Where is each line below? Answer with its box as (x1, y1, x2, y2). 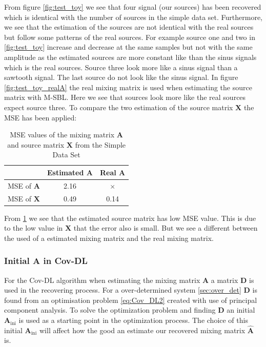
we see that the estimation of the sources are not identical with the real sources (4, 22, 254, 32)
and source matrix (7, 139, 65, 150)
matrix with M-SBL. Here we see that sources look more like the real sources (4, 92, 246, 103)
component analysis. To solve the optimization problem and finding (4, 304, 216, 315)
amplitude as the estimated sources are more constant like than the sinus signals (4, 51, 257, 62)
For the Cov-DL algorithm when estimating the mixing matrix (4, 274, 200, 285)
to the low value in (4, 222, 63, 233)
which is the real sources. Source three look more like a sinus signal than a (4, 62, 238, 72)
